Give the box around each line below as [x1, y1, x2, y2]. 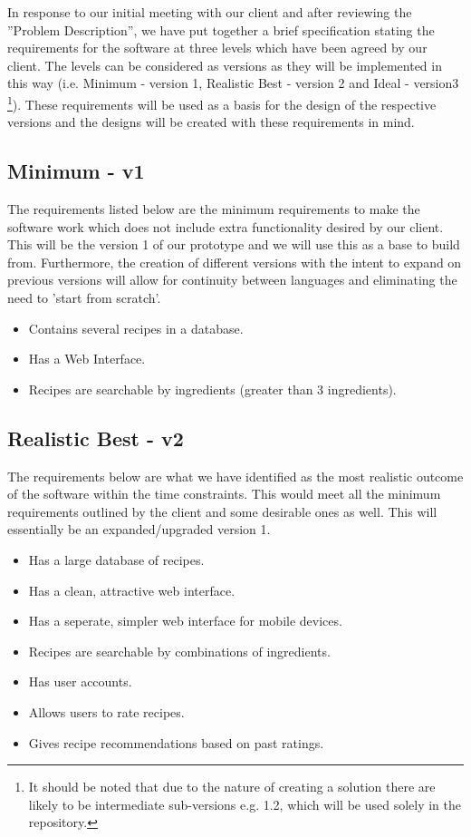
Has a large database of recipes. [28, 550, 205, 569]
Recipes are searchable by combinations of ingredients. [28, 641, 331, 660]
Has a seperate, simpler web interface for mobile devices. [28, 611, 342, 630]
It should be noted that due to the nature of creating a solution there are [28, 777, 436, 796]
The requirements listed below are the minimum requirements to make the [7, 200, 420, 219]
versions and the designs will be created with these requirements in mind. [7, 112, 415, 131]
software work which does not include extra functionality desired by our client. [7, 217, 444, 236]
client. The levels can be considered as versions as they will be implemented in [7, 55, 442, 74]
